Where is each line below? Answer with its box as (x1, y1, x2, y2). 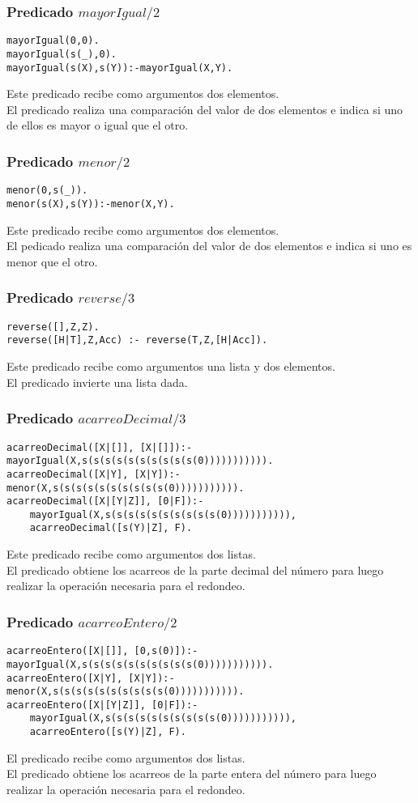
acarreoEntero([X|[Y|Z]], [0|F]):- (6, 699, 198, 711)
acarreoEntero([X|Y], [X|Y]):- (6, 672, 175, 684)
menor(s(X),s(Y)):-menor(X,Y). (6, 198, 175, 210)
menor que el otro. (6, 253, 98, 270)
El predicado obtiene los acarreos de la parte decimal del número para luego (6, 561, 384, 578)
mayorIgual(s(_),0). (6, 48, 117, 60)
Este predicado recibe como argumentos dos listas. (6, 546, 256, 563)
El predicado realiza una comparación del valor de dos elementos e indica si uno (6, 100, 403, 117)
